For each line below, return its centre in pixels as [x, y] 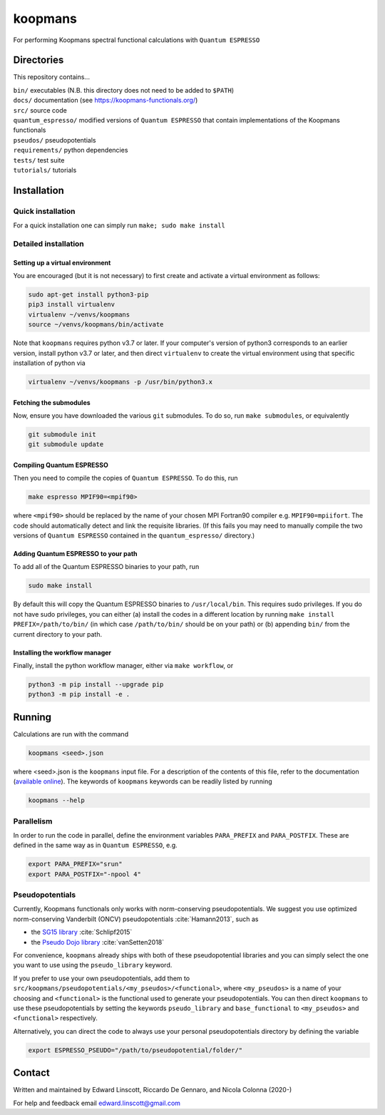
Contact [31, 1073]
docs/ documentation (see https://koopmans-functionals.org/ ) [106, 101]
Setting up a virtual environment [62, 262]
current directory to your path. [58, 634]
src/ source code [40, 110]
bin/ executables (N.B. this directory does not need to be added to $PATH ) [124, 90]
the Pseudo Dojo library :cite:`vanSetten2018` [98, 942]
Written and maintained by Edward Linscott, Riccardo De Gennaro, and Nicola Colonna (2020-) [153, 1090]
